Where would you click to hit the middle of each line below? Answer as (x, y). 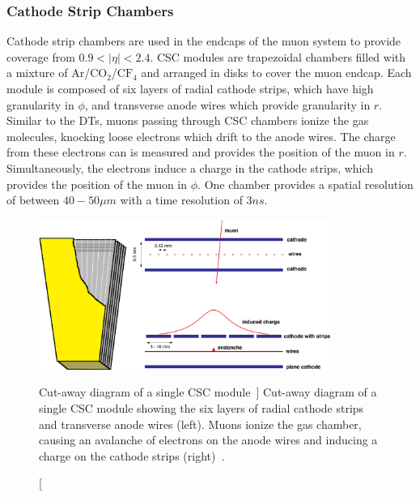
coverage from (41, 56)
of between (33, 200)
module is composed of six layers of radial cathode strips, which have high (190, 88)
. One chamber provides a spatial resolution (305, 184)
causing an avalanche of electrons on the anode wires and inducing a (208, 440)
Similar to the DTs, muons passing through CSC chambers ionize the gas (188, 120)
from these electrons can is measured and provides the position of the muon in (201, 152)
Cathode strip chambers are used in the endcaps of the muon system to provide (204, 41)
